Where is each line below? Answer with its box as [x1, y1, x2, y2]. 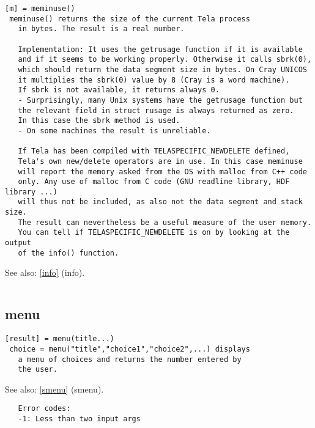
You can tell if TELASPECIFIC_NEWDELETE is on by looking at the [18, 228, 290, 237]
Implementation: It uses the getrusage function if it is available [18, 45, 303, 54]
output [5, 238, 31, 248]
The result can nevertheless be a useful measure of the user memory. [18, 218, 312, 227]
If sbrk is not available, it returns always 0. [18, 86, 220, 95]
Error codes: [18, 404, 71, 413]
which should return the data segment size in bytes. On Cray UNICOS [18, 65, 307, 74]
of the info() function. [18, 248, 119, 257]
